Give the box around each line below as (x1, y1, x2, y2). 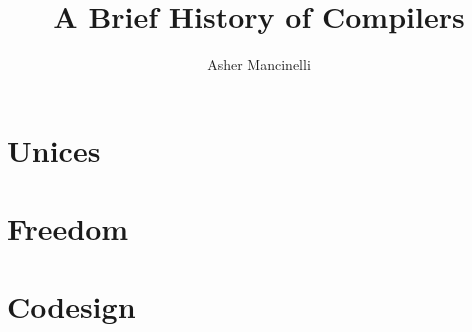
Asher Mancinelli (207, 54, 311, 75)
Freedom (7, 208, 129, 249)
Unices (7, 129, 101, 170)
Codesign (7, 286, 136, 327)
